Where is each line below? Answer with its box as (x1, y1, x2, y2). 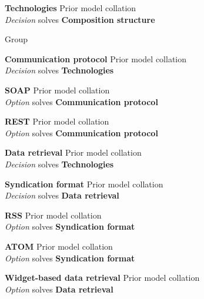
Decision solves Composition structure (5, 13, 155, 25)
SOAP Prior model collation (5, 83, 110, 96)
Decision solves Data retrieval (5, 189, 119, 201)
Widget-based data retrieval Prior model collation (5, 271, 200, 284)
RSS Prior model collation (5, 209, 102, 221)
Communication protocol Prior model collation (5, 52, 187, 65)
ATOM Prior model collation (5, 240, 113, 252)
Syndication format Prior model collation (5, 177, 163, 190)
